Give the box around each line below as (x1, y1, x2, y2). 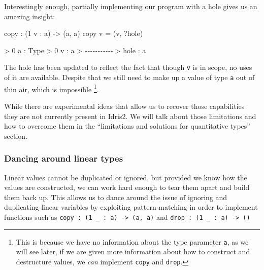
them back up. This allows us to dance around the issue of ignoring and (4, 191, 227, 202)
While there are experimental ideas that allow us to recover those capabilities (4, 100, 245, 111)
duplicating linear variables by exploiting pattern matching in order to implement (4, 202, 258, 212)
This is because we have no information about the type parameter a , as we (16, 236, 249, 247)
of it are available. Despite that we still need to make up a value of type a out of (4, 72, 255, 83)
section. (4, 130, 27, 141)
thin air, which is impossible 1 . (4, 82, 99, 94)
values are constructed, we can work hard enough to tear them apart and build (4, 182, 250, 192)
